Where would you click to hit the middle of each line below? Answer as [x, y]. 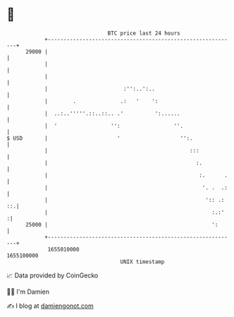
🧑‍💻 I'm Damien [28, 292]
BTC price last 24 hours [144, 33]
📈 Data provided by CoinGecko [53, 275]
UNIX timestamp [142, 262]
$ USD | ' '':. [100, 138]
